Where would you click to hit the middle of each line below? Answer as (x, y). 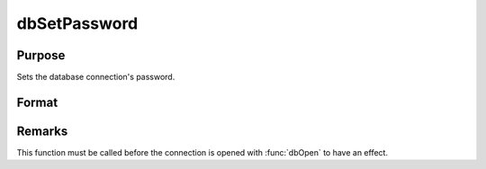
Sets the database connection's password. (96, 77)
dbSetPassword (77, 23)
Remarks (42, 131)
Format (37, 102)
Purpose (41, 55)
